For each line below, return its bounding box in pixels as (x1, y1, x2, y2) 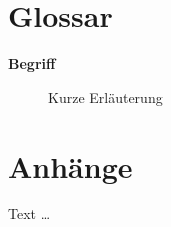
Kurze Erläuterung (48, 86, 163, 107)
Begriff (8, 53, 56, 74)
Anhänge (8, 145, 133, 186)
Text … (8, 203, 51, 224)
